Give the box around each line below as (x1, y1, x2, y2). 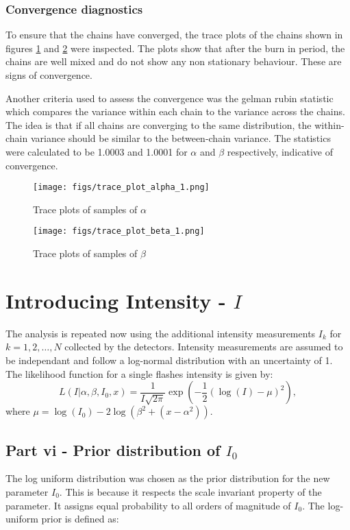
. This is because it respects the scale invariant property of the (59, 484, 322, 498)
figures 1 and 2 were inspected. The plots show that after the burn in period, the (5, 40, 345, 55)
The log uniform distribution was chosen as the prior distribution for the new (5, 471, 330, 485)
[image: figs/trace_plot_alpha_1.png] (33, 182, 210, 193)
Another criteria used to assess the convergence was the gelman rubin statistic (5, 91, 334, 105)
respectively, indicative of (227, 144, 333, 158)
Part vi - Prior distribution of (5, 439, 221, 460)
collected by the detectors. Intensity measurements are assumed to (64, 339, 343, 354)
